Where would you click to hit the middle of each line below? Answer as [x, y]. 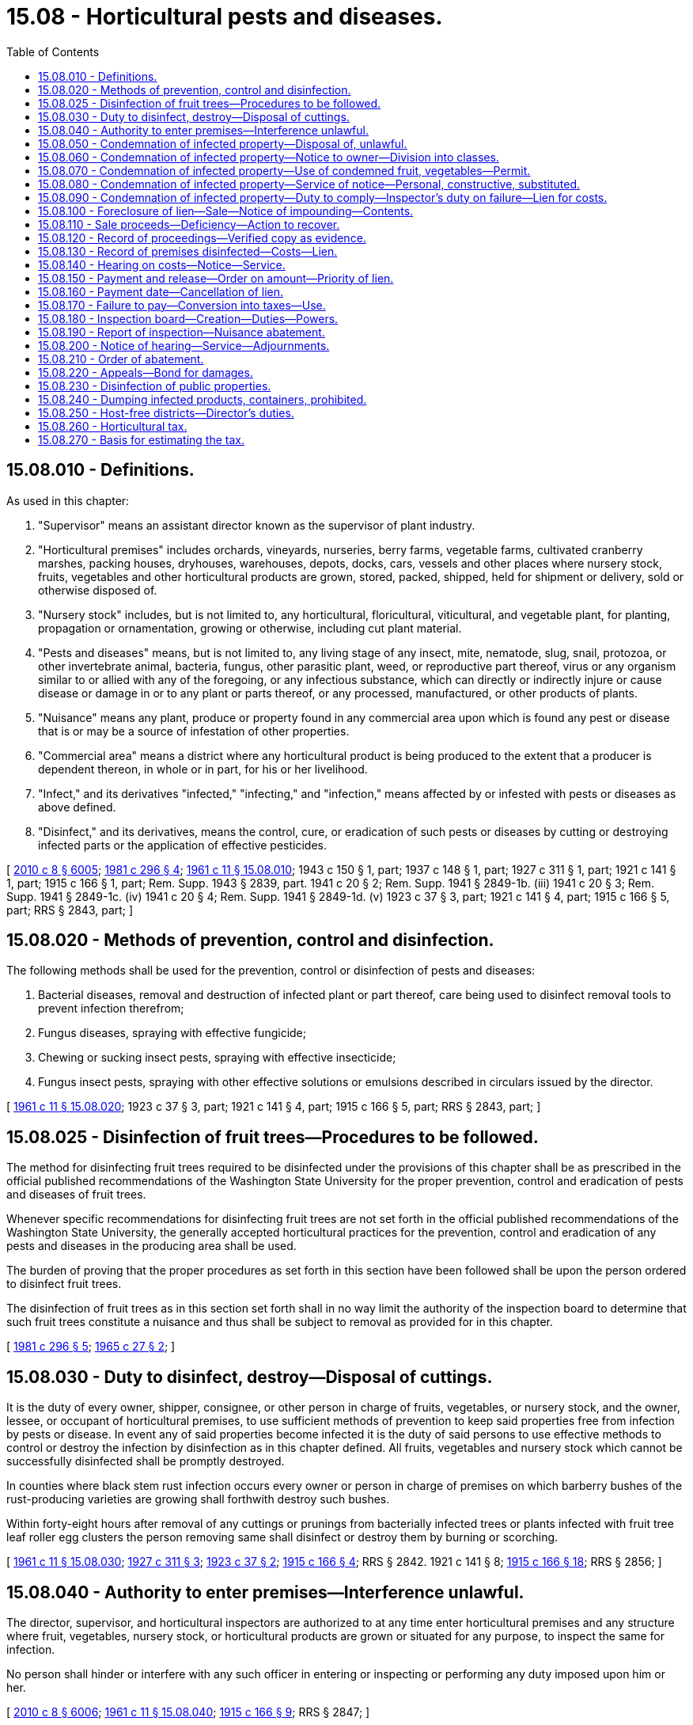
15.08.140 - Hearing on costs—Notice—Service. [162, 264]
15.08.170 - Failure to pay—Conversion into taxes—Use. [182, 305]
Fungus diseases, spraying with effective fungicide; [172, 1033]
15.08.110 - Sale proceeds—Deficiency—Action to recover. [189, 224]
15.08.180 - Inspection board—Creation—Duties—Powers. [188, 318]
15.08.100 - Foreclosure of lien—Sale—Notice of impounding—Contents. [226, 211]
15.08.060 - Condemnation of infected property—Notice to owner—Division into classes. [269, 157]
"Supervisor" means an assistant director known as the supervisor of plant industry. [257, 525]
